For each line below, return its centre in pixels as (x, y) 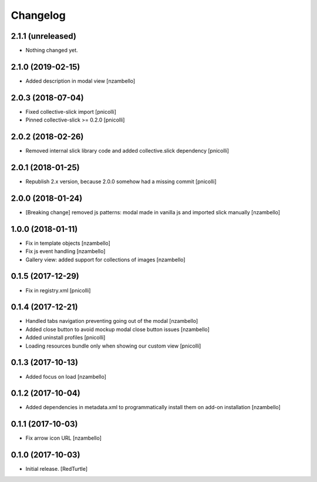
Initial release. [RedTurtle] (57, 469)
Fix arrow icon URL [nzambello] (64, 438)
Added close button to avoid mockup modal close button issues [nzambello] (117, 329)
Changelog (38, 15)
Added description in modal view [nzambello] (80, 81)
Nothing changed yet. (52, 50)
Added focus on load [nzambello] (66, 376)
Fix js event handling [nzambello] (65, 251)
